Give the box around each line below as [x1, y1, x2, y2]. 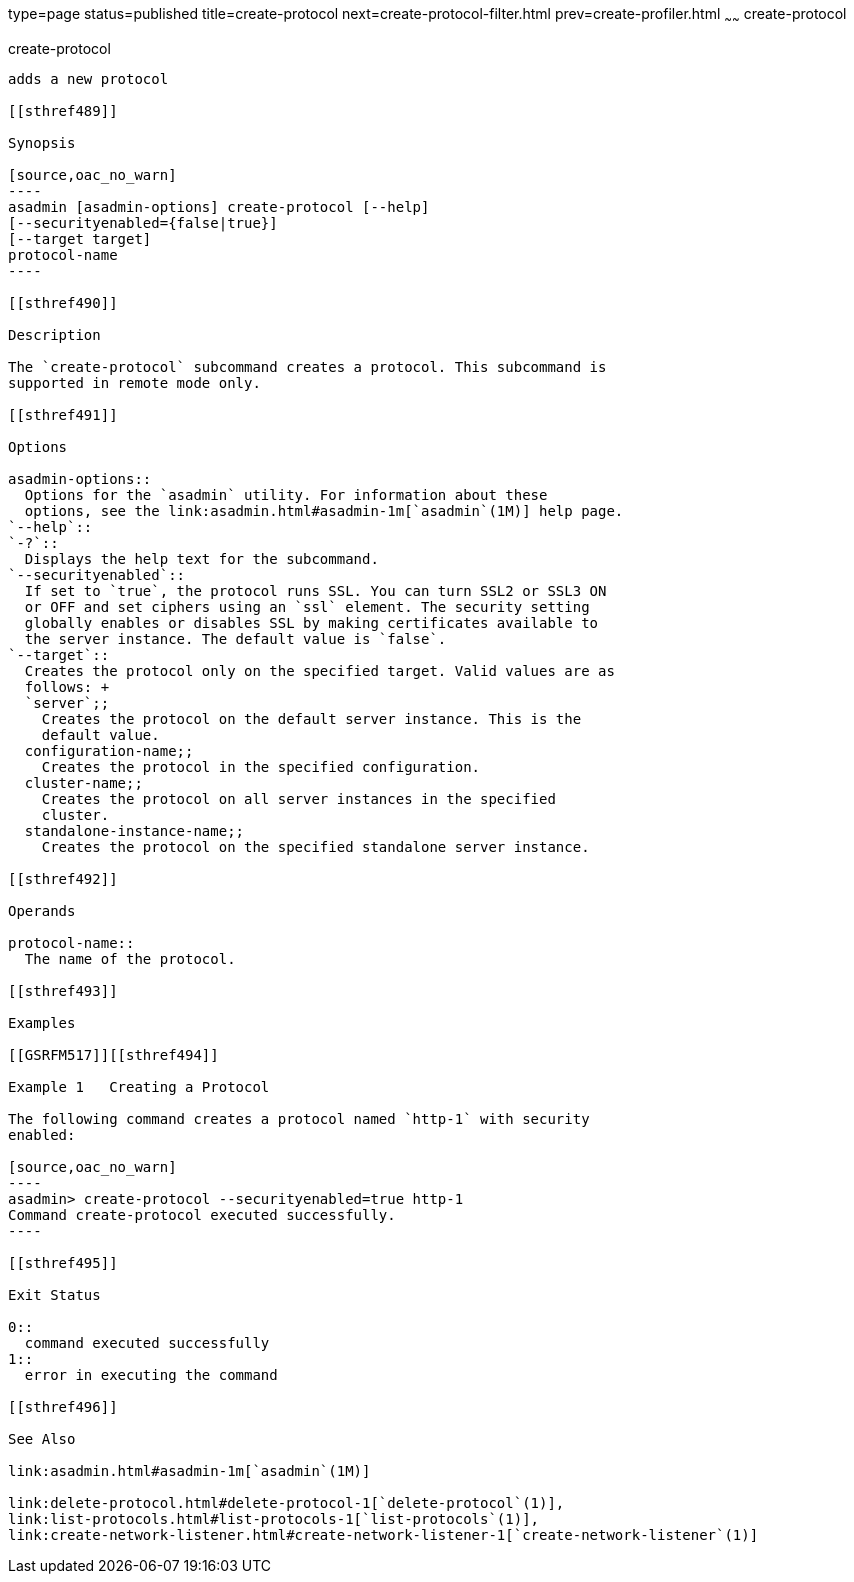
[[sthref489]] [8, 102, 118, 119]
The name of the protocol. [24, 950, 236, 967]
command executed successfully [24, 1334, 270, 1351]
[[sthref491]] [8, 406, 118, 423]
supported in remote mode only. [8, 374, 261, 391]
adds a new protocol [8, 70, 169, 87]
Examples [8, 1014, 76, 1031]
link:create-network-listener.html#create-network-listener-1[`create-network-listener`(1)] [8, 1526, 759, 1543]
